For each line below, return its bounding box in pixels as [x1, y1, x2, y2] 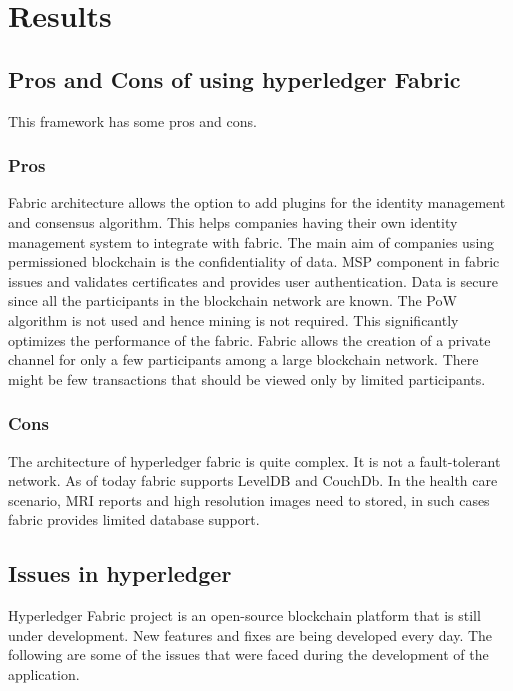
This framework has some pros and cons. [8, 110, 257, 131]
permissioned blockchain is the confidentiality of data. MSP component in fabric [8, 251, 500, 272]
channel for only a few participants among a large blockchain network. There [8, 349, 479, 370]
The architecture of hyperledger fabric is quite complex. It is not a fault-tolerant [8, 450, 501, 471]
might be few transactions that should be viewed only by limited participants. [8, 368, 486, 389]
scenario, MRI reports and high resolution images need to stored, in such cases [8, 489, 490, 510]
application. [8, 663, 80, 684]
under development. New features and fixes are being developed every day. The [8, 624, 493, 645]
